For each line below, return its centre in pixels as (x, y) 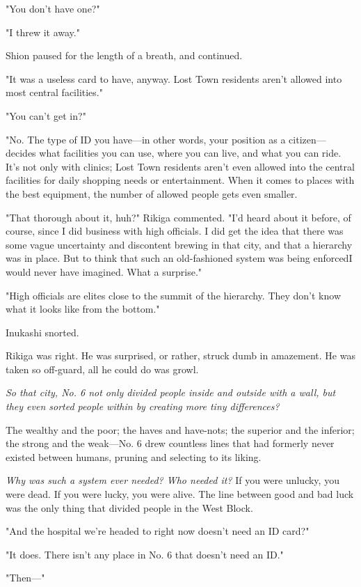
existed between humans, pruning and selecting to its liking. (134, 456)
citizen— (307, 139)
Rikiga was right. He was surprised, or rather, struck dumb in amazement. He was (180, 355)
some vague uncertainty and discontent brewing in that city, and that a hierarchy (179, 244)
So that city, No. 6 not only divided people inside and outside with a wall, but (171, 392)
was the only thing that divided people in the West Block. (129, 507)
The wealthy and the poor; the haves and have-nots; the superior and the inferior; (180, 429)
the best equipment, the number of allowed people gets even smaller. (152, 193)
